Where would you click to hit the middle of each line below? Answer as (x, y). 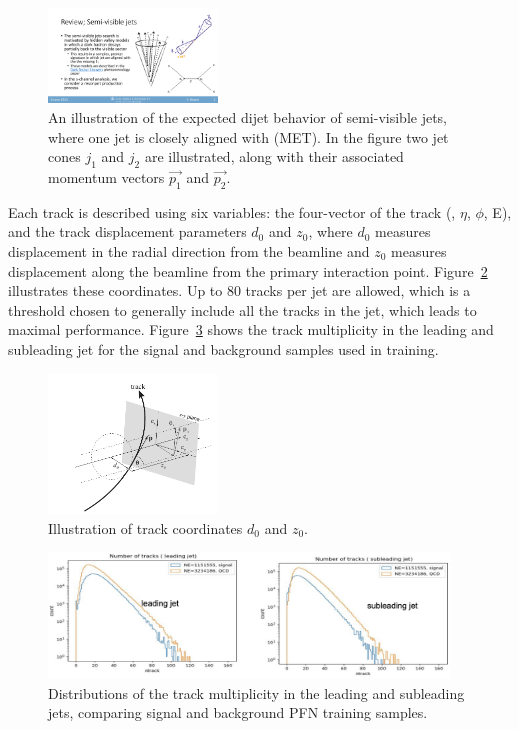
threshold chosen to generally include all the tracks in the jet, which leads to (242, 309)
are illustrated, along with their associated (274, 156)
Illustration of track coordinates (145, 527)
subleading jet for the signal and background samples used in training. (223, 348)
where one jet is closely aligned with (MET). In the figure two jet (248, 136)
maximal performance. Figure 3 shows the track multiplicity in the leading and (251, 329)
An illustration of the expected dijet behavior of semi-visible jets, (248, 116)
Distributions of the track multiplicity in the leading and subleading (256, 692)
